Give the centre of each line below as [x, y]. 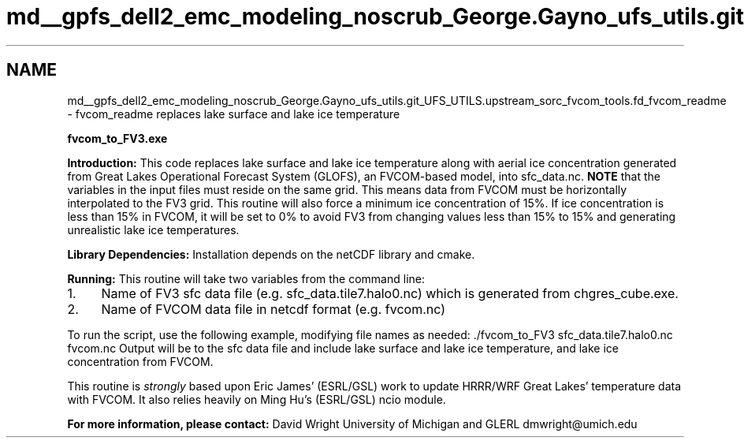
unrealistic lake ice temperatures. [153, 229]
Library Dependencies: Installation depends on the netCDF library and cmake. [271, 254]
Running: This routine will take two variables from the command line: [246, 278]
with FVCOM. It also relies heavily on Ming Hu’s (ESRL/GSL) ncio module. [257, 399]
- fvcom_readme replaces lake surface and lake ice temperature [234, 114]
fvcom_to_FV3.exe [117, 138]
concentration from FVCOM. [140, 361]
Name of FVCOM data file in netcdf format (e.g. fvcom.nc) [273, 309]
